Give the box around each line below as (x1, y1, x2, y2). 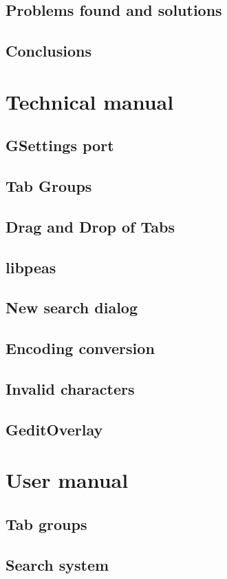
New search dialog (6, 297, 138, 318)
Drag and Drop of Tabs (6, 215, 175, 237)
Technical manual (6, 87, 174, 115)
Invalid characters (6, 378, 135, 400)
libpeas (6, 256, 56, 277)
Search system (6, 553, 109, 575)
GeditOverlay (6, 418, 103, 440)
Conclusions (6, 40, 92, 61)
